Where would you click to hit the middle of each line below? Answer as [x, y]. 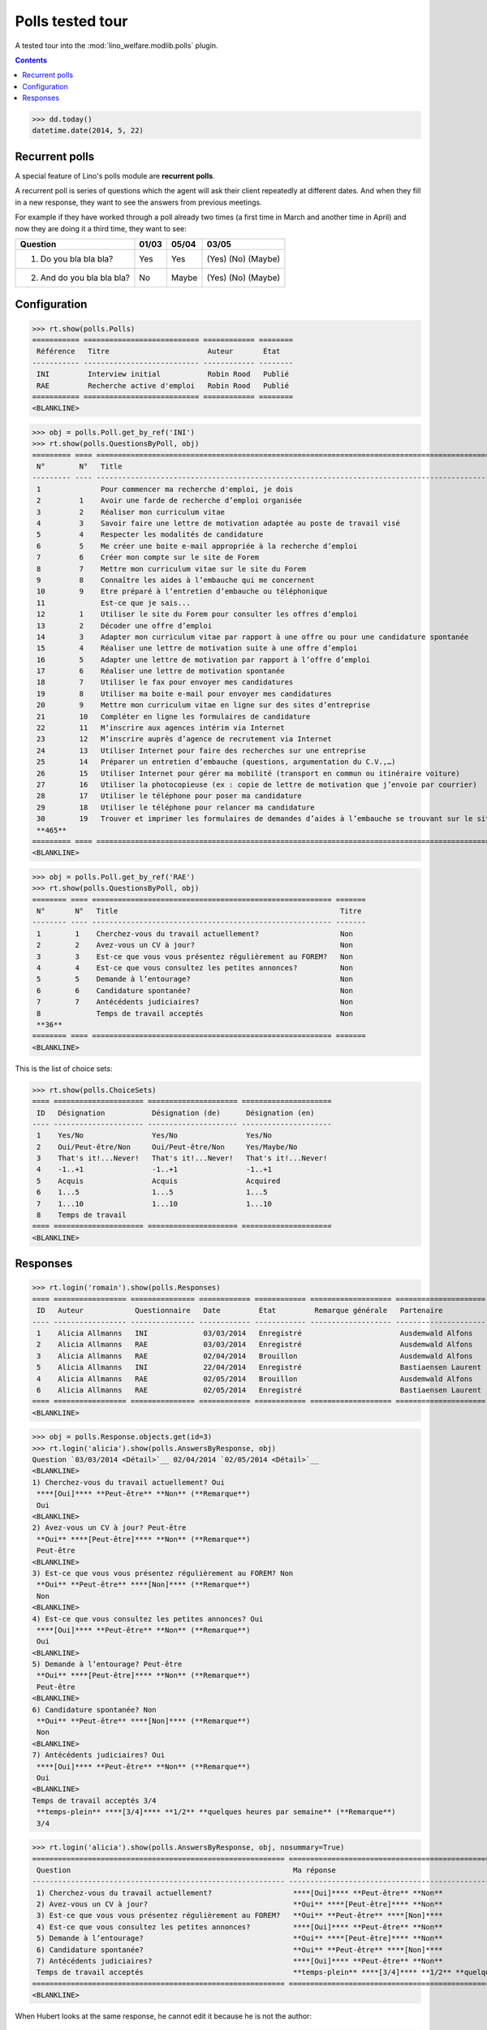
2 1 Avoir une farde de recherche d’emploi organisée [169, 501]
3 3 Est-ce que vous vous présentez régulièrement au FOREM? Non [195, 957]
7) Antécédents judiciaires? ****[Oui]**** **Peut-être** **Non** [240, 1961]
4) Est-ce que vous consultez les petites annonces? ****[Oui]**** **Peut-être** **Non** [240, 1927]
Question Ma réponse [187, 1870]
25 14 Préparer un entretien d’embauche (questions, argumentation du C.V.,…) [217, 762]
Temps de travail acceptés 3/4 [95, 1800]
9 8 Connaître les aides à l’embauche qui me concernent [176, 580]
